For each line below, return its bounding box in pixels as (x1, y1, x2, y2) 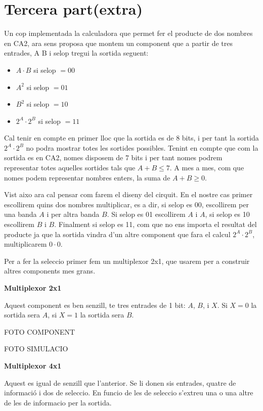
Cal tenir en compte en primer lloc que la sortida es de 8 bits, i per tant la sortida (4, 132, 259, 143)
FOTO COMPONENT (4, 326, 75, 337)
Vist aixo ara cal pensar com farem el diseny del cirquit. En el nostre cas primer (4, 189, 253, 200)
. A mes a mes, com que (169, 162, 244, 173)
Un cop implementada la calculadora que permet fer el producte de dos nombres (4, 28, 253, 38)
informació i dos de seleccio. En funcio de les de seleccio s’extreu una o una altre (4, 387, 253, 398)
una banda (4, 209, 37, 219)
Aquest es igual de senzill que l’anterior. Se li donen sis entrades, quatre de (4, 377, 236, 388)
